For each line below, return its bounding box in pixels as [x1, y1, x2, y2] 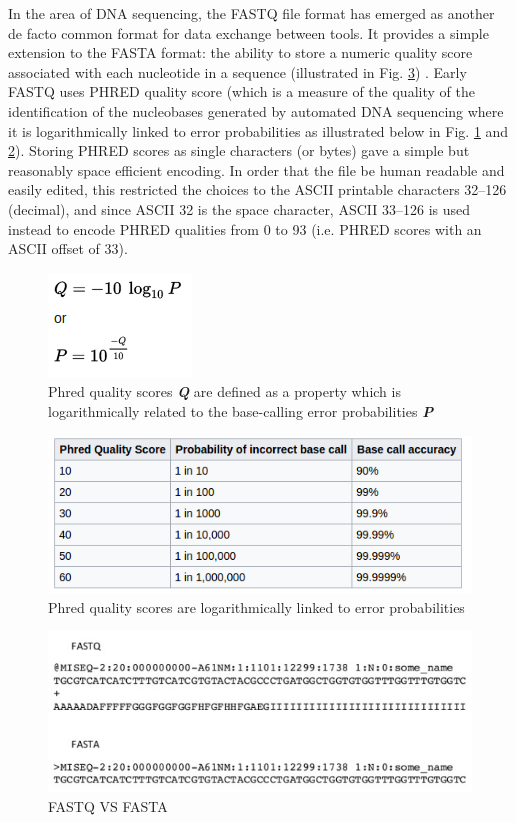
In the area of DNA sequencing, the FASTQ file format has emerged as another [8, 3, 495, 23]
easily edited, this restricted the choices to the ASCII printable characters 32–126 [8, 179, 507, 200]
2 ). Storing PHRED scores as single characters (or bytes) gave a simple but [8, 140, 470, 161]
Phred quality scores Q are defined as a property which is [48, 381, 401, 402]
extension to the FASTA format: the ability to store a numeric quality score [8, 42, 473, 63]
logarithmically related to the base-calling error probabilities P [48, 400, 434, 421]
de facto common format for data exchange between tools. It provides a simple [8, 22, 489, 43]
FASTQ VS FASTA [48, 795, 168, 816]
